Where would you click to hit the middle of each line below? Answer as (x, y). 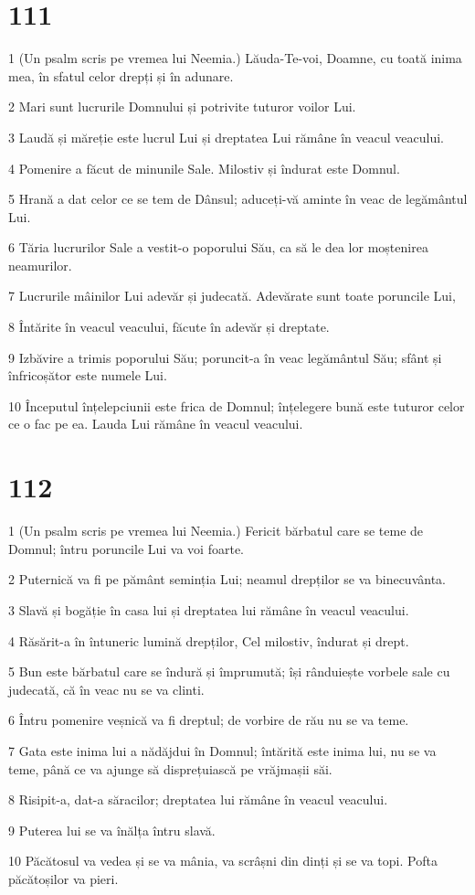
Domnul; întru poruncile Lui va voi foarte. (126, 548)
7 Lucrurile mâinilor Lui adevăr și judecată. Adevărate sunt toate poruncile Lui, (232, 296)
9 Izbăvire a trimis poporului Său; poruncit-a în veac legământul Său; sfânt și (225, 357)
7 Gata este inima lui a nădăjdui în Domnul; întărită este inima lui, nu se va (222, 750)
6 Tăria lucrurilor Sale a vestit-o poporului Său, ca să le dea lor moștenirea (218, 247)
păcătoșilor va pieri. (63, 878)
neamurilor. (40, 265)
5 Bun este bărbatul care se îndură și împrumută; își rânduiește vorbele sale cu (229, 671)
